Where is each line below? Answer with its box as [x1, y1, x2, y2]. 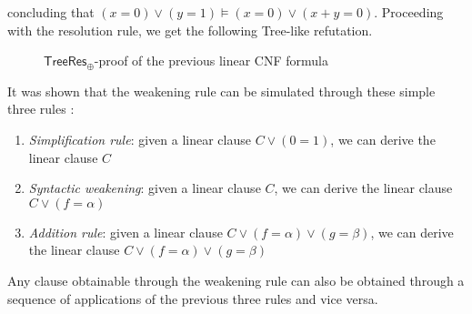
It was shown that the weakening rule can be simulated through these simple [7, 81, 436, 100]
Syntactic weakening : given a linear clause [28, 178, 261, 198]
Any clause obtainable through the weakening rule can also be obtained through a [7, 270, 465, 289]
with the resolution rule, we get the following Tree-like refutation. [7, 20, 373, 39]
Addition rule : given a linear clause [28, 222, 223, 241]
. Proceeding [374, 3, 444, 21]
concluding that [7, 3, 95, 21]
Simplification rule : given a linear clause [28, 129, 251, 148]
